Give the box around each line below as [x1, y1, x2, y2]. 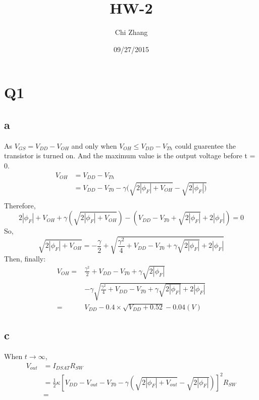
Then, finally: [4, 253, 46, 264]
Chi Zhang [115, 27, 148, 37]
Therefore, [4, 200, 36, 210]
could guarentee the [175, 140, 236, 151]
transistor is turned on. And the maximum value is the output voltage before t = [4, 150, 255, 161]
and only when [71, 140, 117, 151]
